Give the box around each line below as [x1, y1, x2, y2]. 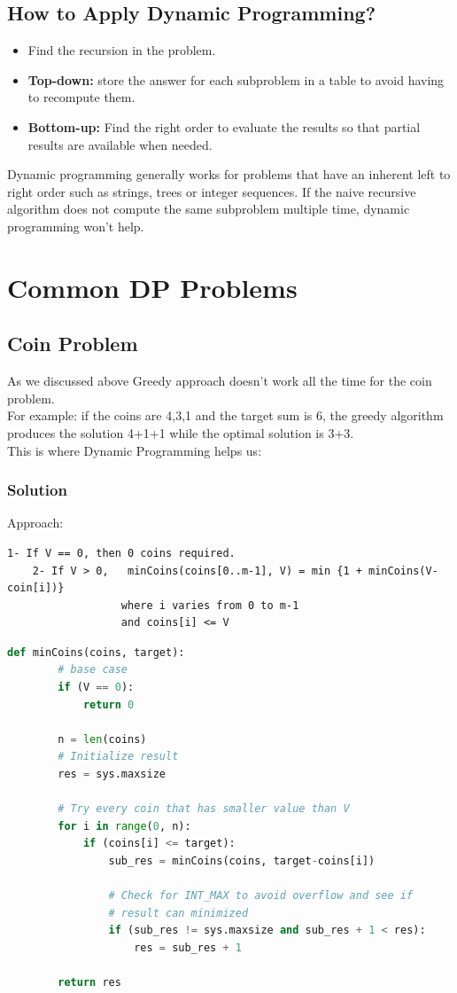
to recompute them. [27, 88, 136, 106]
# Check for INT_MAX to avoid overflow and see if [108, 889, 414, 903]
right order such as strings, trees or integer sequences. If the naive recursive [7, 182, 416, 200]
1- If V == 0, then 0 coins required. [7, 546, 236, 559]
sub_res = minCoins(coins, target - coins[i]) [108, 855, 376, 867]
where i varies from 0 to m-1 [120, 598, 299, 612]
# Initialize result [58, 750, 179, 763]
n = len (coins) [58, 732, 147, 746]
